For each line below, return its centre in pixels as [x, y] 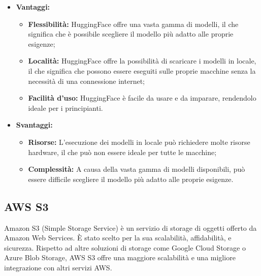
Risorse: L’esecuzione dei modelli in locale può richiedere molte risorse [139, 142]
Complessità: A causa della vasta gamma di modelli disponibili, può [137, 169]
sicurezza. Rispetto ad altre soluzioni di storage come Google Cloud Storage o [125, 247]
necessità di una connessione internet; [86, 81]
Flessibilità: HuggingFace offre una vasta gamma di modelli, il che [133, 24]
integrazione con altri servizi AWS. [58, 267]
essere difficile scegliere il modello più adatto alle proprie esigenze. [131, 179]
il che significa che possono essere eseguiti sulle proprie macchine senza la [142, 70]
